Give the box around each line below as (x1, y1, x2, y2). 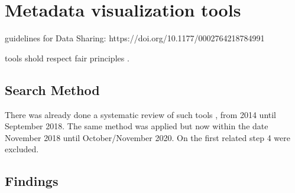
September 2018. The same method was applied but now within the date (5, 120, 268, 132)
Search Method (5, 80, 100, 99)
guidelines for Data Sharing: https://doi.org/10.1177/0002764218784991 (5, 32, 265, 44)
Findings (5, 172, 59, 190)
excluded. (5, 143, 39, 155)
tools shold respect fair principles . (5, 51, 129, 64)
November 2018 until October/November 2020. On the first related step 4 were (5, 131, 290, 143)
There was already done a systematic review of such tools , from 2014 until (5, 108, 276, 120)
